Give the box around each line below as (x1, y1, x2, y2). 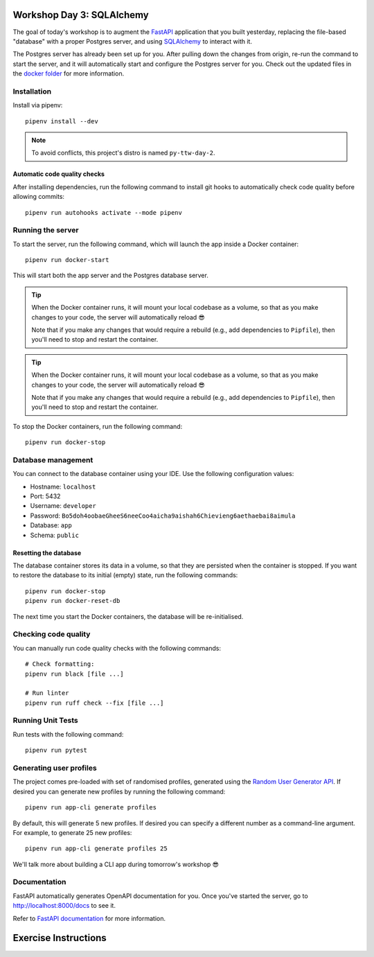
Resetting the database (12, 548, 82, 557)
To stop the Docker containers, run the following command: (12, 422, 183, 430)
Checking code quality (12, 629, 91, 639)
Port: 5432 (30, 492, 61, 500)
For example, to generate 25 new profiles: (12, 828, 132, 836)
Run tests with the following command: (12, 730, 124, 738)
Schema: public (30, 531, 80, 539)
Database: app (30, 521, 72, 529)
